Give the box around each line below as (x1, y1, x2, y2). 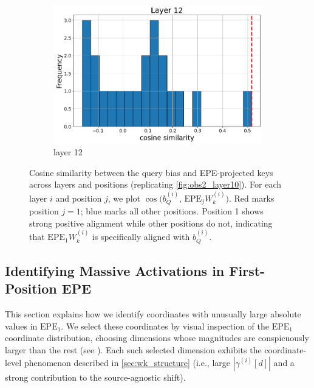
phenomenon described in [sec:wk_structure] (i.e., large (24, 356, 231, 369)
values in (5, 319, 38, 332)
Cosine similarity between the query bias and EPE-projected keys (29, 166, 273, 178)
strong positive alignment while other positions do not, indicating (29, 216, 273, 229)
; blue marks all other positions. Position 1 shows (80, 205, 264, 217)
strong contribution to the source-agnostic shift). (5, 370, 186, 383)
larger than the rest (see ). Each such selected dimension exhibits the (5, 344, 262, 356)
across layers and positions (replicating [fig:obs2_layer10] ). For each (29, 178, 282, 191)
